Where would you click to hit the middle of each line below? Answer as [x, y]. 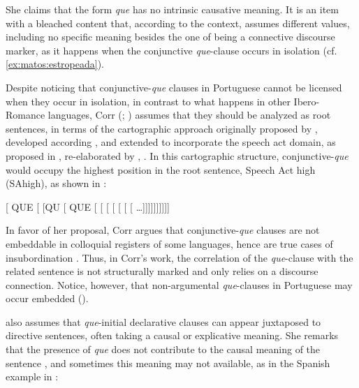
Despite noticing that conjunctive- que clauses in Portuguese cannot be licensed [174, 87]
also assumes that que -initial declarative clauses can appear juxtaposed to [163, 321]
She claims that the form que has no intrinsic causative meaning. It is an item [173, 9]
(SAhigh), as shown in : [56, 183]
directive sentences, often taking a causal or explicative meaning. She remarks [172, 335]
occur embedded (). [47, 298]
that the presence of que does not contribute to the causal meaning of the [163, 349]
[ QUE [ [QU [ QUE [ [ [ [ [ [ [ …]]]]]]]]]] [88, 206]
